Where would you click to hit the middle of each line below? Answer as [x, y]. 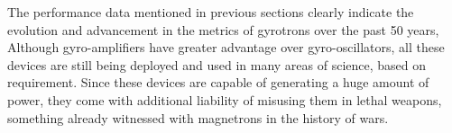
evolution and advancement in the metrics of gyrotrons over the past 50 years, [223, 29]
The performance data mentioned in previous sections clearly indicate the [211, 12]
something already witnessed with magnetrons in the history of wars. [198, 117]
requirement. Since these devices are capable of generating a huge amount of [218, 82]
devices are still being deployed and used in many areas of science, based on [217, 64]
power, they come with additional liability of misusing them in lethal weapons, [225, 99]
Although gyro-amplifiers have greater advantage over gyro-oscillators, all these [226, 47]
